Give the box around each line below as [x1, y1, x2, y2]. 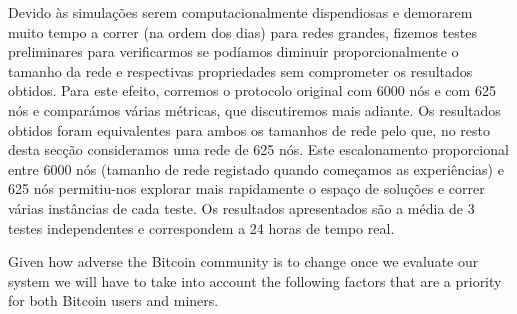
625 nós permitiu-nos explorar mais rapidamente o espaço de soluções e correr [8, 178, 485, 199]
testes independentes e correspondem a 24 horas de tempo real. [8, 217, 395, 238]
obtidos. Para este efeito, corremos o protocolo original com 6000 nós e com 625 [8, 80, 496, 101]
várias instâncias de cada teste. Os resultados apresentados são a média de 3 [8, 197, 475, 218]
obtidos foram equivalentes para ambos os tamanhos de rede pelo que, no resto [8, 119, 491, 140]
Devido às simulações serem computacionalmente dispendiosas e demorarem [8, 2, 473, 22]
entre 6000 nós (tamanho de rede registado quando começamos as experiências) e [8, 158, 504, 179]
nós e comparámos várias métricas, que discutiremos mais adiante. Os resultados [8, 99, 501, 120]
